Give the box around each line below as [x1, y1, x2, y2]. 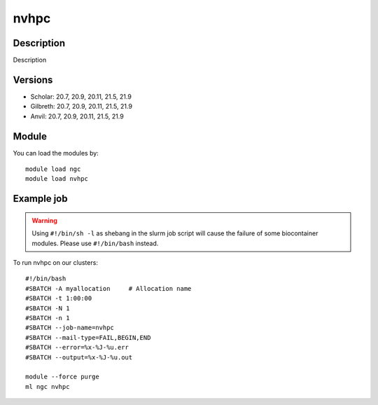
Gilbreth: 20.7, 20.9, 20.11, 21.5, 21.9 [30, 102, 133, 111]
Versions [13, 74, 53, 85]
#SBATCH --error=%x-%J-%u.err [25, 343, 129, 352]
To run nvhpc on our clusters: [13, 259, 98, 267]
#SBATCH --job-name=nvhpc [25, 324, 115, 332]
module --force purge [25, 373, 99, 381]
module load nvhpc [25, 175, 89, 183]
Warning [31, 216, 57, 224]
